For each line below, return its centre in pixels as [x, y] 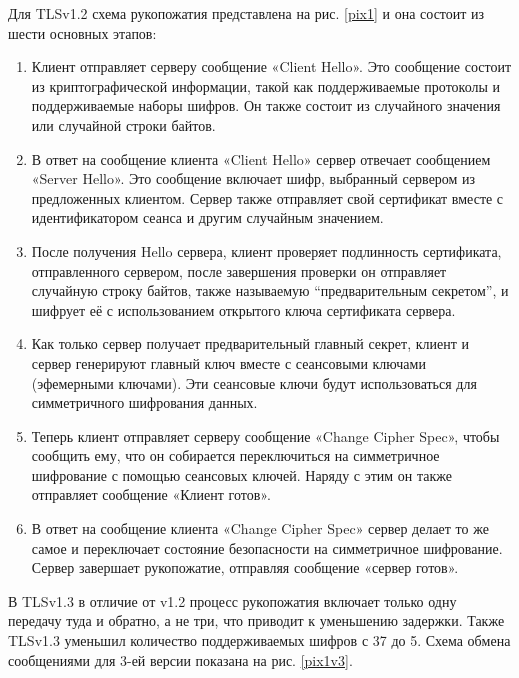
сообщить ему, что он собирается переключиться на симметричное [235, 455]
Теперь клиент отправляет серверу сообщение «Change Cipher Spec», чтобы [265, 435]
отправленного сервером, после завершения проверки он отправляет [239, 270]
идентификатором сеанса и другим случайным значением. [207, 217]
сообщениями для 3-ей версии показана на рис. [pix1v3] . [180, 659]
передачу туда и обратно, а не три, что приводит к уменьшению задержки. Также [256, 620]
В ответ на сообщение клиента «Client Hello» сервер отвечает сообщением [261, 158]
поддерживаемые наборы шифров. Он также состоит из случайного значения [266, 105]
